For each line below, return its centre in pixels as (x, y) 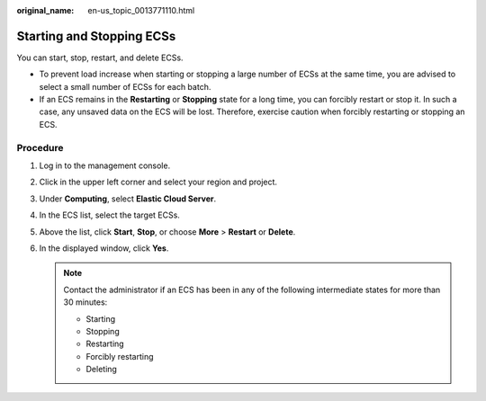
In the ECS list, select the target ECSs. (109, 215)
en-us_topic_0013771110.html (141, 10)
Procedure (40, 147)
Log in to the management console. (105, 165)
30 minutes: (85, 302)
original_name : (45, 10)
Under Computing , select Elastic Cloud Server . (127, 199)
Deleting (101, 370)
